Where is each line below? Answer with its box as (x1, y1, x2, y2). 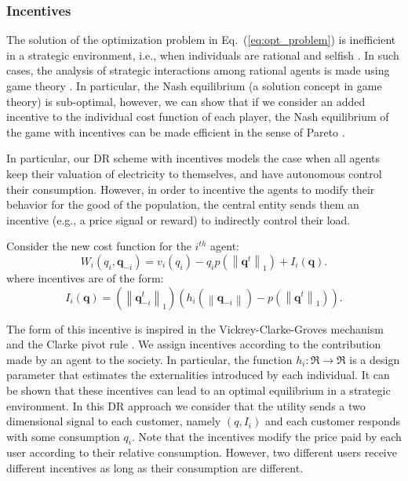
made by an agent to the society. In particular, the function (6, 351, 293, 367)
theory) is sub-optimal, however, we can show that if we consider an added (6, 93, 366, 109)
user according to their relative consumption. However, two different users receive (6, 444, 397, 461)
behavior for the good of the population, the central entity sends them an (6, 196, 359, 213)
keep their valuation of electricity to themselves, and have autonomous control (6, 165, 382, 181)
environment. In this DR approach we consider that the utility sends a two (6, 397, 366, 414)
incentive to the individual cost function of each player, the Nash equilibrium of (6, 108, 389, 125)
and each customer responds (264, 413, 401, 429)
